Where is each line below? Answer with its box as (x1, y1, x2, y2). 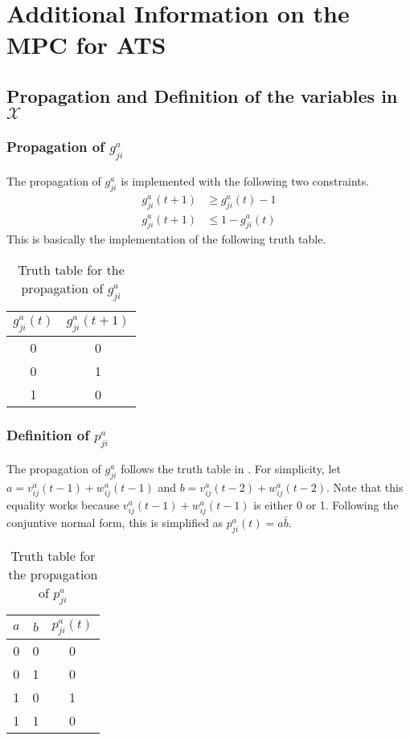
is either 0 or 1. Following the (253, 496, 399, 513)
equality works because (6, 496, 120, 513)
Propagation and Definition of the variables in (6, 83, 398, 108)
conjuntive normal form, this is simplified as (6, 514, 223, 530)
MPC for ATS (6, 28, 166, 61)
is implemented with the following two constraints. (121, 172, 370, 189)
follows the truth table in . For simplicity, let (121, 460, 341, 476)
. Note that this (326, 478, 404, 495)
